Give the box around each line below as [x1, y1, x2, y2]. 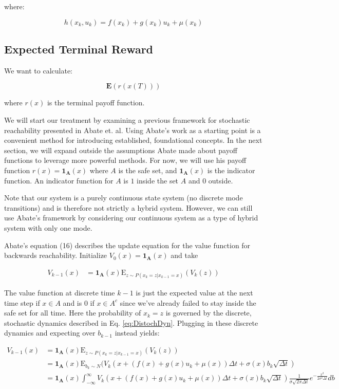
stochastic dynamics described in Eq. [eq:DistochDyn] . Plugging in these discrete [4, 317, 258, 328]
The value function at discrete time [4, 287, 115, 298]
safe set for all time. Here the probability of [4, 307, 141, 318]
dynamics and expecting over [4, 327, 96, 338]
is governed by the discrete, [165, 307, 252, 318]
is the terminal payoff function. [47, 97, 145, 108]
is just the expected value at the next [136, 287, 253, 298]
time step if [4, 297, 40, 308]
